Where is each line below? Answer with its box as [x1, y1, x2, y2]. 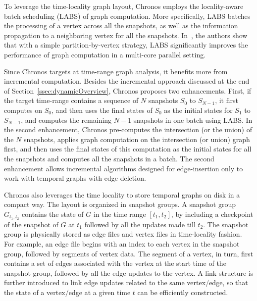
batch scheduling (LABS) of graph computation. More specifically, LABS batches [4, 10, 251, 21]
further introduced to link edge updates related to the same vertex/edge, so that [4, 277, 248, 288]
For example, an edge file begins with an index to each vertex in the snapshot [4, 238, 240, 249]
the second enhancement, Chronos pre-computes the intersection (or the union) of [4, 124, 252, 135]
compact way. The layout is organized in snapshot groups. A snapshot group [4, 199, 236, 209]
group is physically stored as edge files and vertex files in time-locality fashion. [4, 229, 242, 239]
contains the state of [22, 208, 84, 219]
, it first [215, 95, 238, 105]
